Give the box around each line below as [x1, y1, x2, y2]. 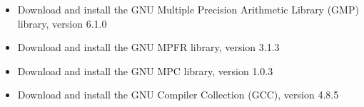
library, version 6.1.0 [17, 16, 107, 30]
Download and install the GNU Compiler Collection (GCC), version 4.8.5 [17, 87, 339, 102]
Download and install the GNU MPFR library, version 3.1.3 [17, 40, 280, 55]
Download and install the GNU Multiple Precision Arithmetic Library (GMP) [17, 2, 359, 16]
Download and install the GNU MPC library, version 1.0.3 [17, 63, 273, 78]
